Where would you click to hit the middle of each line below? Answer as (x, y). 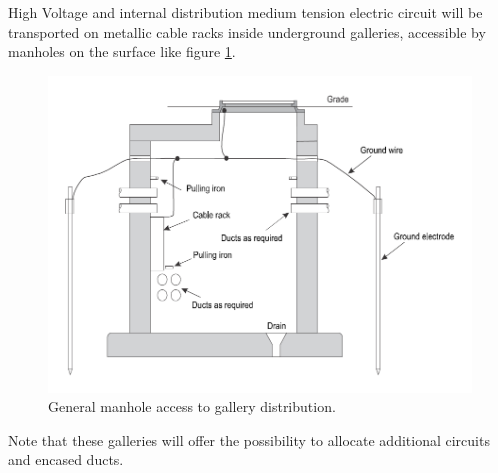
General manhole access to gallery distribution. (192, 406)
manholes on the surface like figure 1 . (122, 51)
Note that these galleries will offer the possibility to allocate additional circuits (249, 439)
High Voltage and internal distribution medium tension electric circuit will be (245, 12)
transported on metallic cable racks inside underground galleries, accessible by (247, 31)
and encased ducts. (66, 459)
